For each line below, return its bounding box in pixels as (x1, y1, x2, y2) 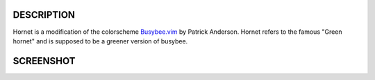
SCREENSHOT (12, 55, 76, 67)
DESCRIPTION (12, 9, 76, 21)
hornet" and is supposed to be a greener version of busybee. (12, 37, 188, 45)
